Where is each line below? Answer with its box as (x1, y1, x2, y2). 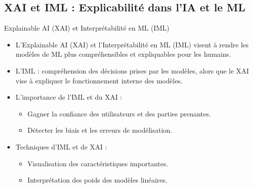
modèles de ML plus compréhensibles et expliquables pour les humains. (15, 49, 231, 59)
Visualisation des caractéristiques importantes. (27, 158, 169, 168)
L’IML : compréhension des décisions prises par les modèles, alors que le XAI (15, 65, 249, 75)
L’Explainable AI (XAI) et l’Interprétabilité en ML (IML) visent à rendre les (15, 39, 249, 49)
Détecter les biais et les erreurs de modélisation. (27, 125, 172, 135)
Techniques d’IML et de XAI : (15, 141, 107, 151)
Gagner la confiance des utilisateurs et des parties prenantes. (27, 108, 211, 118)
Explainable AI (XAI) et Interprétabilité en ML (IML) (4, 23, 169, 33)
